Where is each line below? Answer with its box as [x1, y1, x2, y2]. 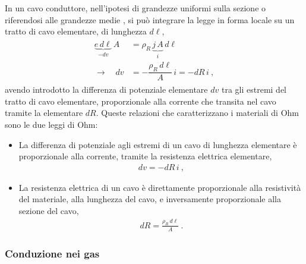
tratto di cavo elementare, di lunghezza [5, 25, 147, 37]
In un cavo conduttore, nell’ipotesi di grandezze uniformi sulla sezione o [5, 2, 266, 14]
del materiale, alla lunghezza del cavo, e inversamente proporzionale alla [18, 193, 282, 205]
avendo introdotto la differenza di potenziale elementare [5, 83, 208, 96]
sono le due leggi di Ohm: [5, 118, 98, 130]
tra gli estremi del [221, 83, 286, 96]
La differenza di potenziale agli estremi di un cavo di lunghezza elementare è [18, 138, 297, 150]
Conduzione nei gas [5, 246, 100, 260]
